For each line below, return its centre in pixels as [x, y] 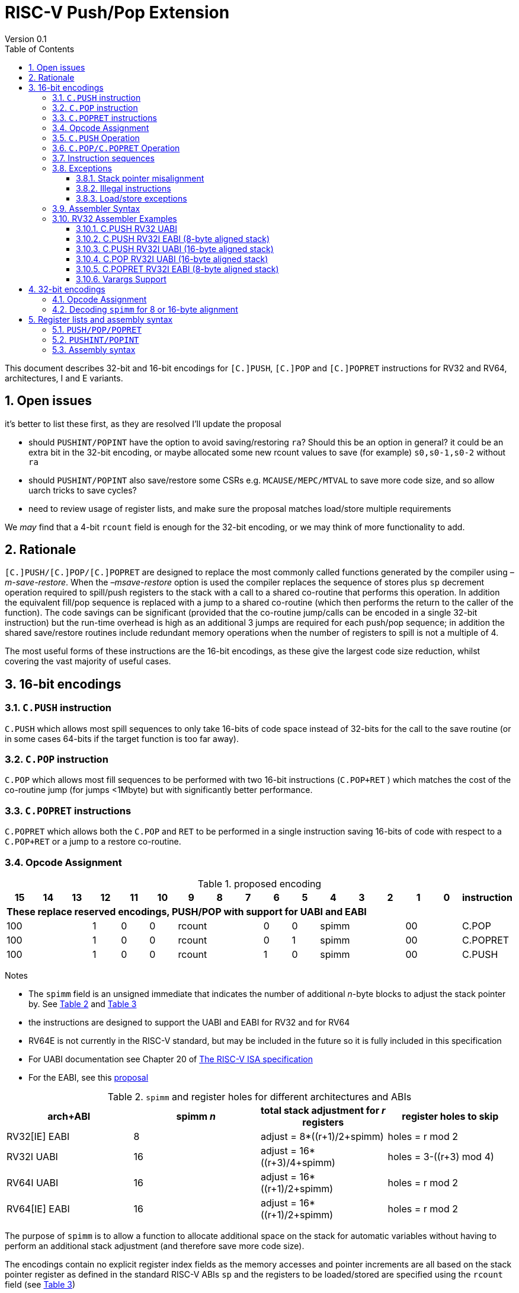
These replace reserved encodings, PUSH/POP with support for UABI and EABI [187, 911]
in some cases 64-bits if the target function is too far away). [122, 738]
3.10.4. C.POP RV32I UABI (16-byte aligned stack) [172, 259]
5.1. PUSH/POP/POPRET [97, 329]
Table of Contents [40, 49]
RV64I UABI [33, 1182]
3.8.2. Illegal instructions [124, 188]
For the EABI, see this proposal [89, 1077]
